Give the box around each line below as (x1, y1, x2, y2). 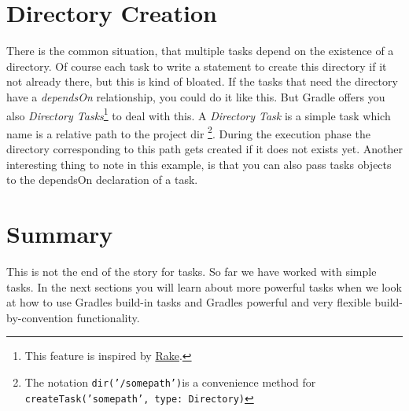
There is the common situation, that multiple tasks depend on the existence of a (6, 42, 394, 59)
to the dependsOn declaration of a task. (6, 171, 198, 188)
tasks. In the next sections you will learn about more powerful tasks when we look (6, 278, 402, 295)
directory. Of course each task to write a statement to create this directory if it (6, 57, 387, 74)
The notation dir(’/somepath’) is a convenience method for (24, 373, 316, 390)
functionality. (76, 309, 140, 325)
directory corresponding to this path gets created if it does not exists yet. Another (6, 141, 403, 156)
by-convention (6, 309, 73, 325)
